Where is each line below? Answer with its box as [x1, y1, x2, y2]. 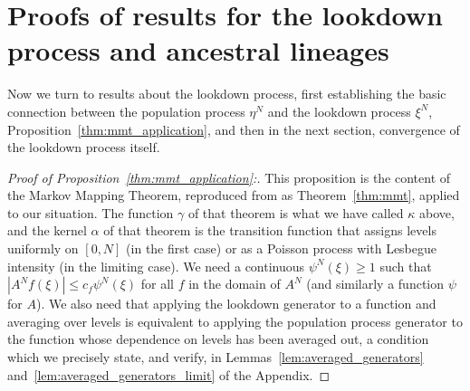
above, [419, 203, 455, 222]
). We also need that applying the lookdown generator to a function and [35, 294, 436, 313]
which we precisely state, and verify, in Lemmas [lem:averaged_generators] [7, 348, 424, 367]
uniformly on [7, 239, 79, 258]
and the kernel [7, 221, 87, 240]
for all [140, 274, 175, 293]
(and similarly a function [306, 274, 445, 293]
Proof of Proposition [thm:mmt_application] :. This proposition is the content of [7, 167, 451, 186]
